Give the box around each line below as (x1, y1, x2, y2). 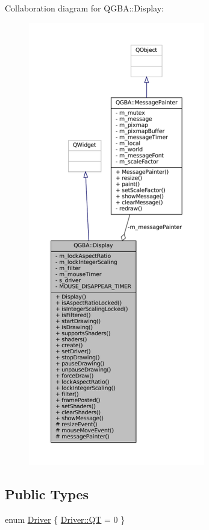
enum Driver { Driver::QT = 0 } (5, 513, 125, 525)
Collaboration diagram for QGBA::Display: (5, 2, 164, 14)
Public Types (5, 484, 89, 503)
